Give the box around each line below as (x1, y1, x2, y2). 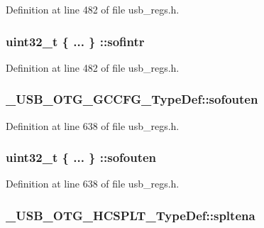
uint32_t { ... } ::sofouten (6, 148, 157, 166)
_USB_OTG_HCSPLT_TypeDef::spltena (6, 206, 255, 224)
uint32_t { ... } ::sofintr (6, 32, 145, 50)
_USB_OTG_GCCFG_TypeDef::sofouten (6, 90, 258, 108)
